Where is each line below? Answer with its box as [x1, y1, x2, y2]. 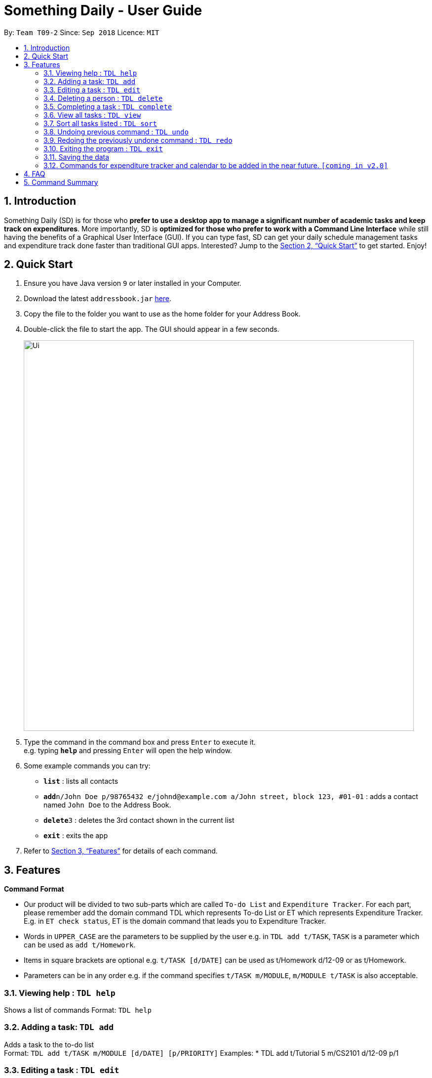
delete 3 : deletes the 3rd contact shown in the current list [43, 816, 235, 825]
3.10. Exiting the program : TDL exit [43, 144, 163, 153]
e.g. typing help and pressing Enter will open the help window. [24, 746, 232, 755]
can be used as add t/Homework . [24, 941, 136, 949]
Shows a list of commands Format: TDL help [4, 1006, 152, 1015]
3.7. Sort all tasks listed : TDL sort [43, 119, 157, 128]
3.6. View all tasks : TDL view [43, 110, 141, 119]
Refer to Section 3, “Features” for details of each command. [24, 847, 218, 855]
